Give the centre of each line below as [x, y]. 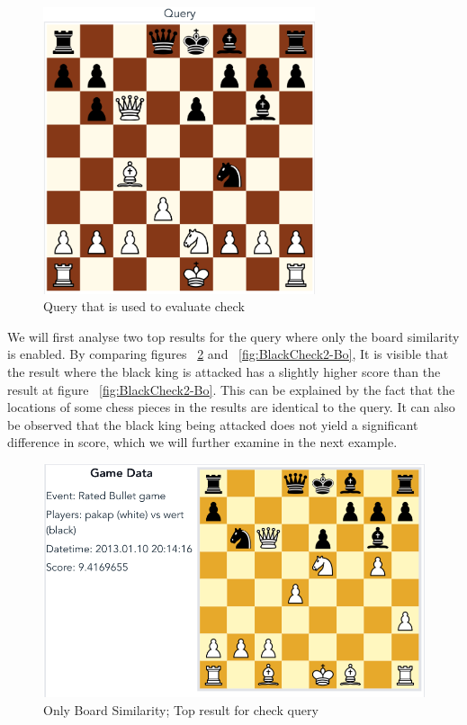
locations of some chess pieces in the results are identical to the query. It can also [231, 407]
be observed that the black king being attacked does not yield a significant [213, 424]
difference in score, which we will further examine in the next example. [202, 442]
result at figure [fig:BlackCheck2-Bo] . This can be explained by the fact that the [231, 389]
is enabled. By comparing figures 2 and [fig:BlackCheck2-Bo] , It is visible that [228, 354]
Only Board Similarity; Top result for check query [181, 709]
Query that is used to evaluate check [144, 306]
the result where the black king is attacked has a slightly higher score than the [224, 372]
